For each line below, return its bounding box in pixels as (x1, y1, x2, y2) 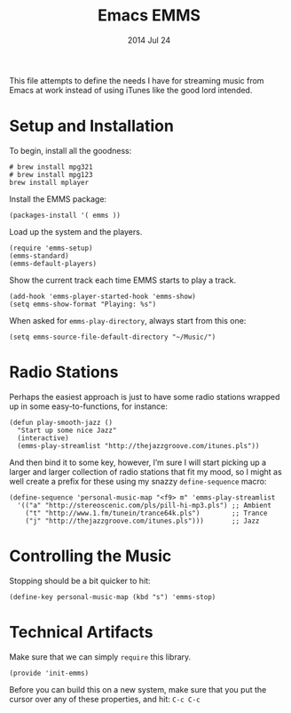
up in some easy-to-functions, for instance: (9, 401, 169, 412)
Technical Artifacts (9, 621, 153, 642)
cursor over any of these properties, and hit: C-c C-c (9, 693, 201, 704)
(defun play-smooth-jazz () (9, 418, 114, 427)
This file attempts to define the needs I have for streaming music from (9, 75, 264, 85)
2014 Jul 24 (127, 35, 171, 45)
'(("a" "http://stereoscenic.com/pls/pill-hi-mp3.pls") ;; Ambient (17, 501, 272, 509)
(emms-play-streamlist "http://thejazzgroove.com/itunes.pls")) (17, 441, 260, 450)
